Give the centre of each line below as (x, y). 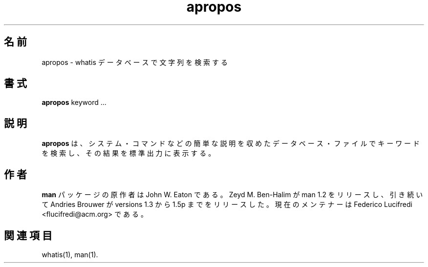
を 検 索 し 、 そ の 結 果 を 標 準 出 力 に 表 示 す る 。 (128, 153)
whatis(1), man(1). (70, 254)
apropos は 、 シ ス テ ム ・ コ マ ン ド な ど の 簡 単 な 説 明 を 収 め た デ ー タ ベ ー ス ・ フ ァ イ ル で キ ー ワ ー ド (231, 144)
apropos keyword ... (74, 103)
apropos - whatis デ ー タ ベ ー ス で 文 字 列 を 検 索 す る (135, 62)
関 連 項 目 (28, 235)
